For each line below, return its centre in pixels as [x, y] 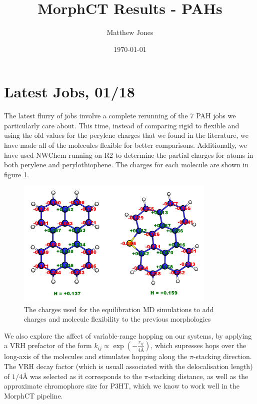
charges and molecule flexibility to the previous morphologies [117, 319]
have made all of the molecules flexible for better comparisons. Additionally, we [125, 145]
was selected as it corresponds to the [86, 376]
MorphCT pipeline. [33, 395]
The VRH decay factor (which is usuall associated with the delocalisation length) [128, 366]
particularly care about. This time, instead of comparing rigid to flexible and [122, 125]
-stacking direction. [222, 356]
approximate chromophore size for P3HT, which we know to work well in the [122, 386]
